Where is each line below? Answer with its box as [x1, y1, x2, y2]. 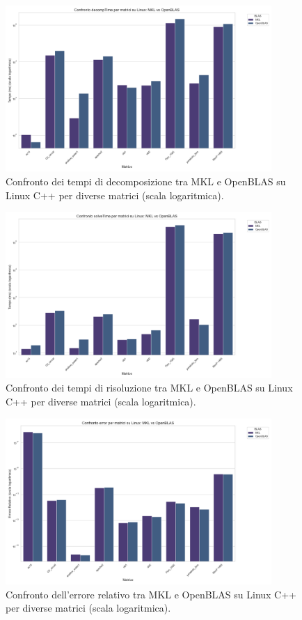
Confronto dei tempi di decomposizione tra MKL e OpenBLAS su [6, 174, 286, 189]
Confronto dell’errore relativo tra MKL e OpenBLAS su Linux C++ [6, 587, 297, 601]
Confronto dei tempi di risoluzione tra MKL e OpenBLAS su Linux [6, 380, 293, 395]
